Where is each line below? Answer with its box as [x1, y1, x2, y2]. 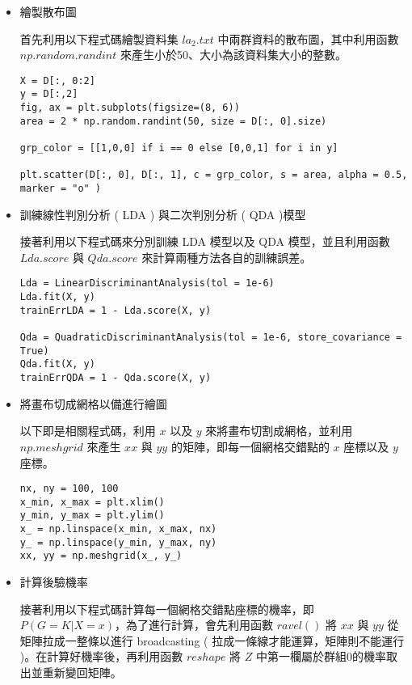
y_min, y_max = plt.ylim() [19, 510, 165, 522]
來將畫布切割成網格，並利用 [205, 422, 353, 439]
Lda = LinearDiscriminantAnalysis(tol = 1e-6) [19, 277, 275, 290]
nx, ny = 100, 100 [19, 483, 119, 495]
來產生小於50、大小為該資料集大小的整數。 [120, 46, 347, 63]
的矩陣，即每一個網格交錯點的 [170, 438, 330, 455]
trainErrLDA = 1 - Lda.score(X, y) [19, 304, 212, 316]
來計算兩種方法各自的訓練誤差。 [141, 248, 312, 265]
